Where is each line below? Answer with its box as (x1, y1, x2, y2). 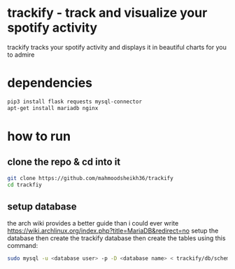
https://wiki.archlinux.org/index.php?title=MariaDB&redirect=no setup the (7, 226, 219, 235)
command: (7, 242, 38, 250)
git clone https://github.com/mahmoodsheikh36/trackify (7, 174, 173, 181)
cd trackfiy (7, 181, 42, 188)
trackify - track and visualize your (7, 5, 208, 21)
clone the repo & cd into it (7, 156, 121, 168)
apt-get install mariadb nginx (7, 104, 99, 111)
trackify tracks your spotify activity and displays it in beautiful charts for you (7, 43, 227, 51)
